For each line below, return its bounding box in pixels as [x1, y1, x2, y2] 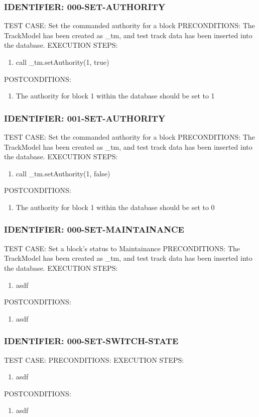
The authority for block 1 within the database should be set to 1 [16, 90, 215, 101]
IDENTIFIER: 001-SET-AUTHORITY [4, 112, 166, 124]
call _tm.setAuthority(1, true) [16, 57, 109, 67]
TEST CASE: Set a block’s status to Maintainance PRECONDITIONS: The [4, 243, 240, 253]
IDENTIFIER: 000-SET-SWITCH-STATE [4, 335, 179, 347]
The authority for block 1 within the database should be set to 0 [16, 201, 215, 212]
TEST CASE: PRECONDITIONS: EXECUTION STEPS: [4, 354, 184, 365]
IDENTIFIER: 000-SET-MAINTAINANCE [4, 223, 184, 236]
